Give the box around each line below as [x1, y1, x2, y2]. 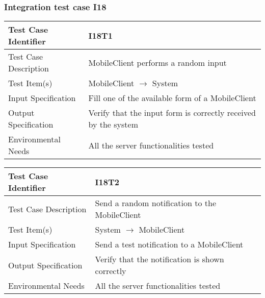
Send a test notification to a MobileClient [95, 238, 244, 251]
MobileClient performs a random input [88, 56, 227, 68]
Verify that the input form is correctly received [88, 107, 256, 119]
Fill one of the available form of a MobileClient [88, 92, 256, 104]
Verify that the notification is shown [95, 253, 224, 265]
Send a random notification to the [95, 197, 216, 209]
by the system [88, 118, 138, 131]
